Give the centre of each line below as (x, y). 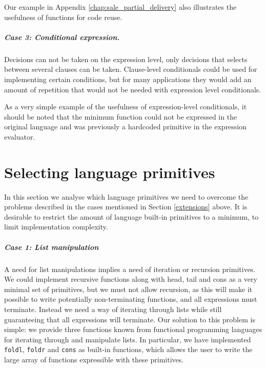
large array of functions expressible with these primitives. (94, 359)
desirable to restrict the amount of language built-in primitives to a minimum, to (131, 216)
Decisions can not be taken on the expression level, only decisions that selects (126, 59)
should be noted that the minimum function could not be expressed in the (121, 116)
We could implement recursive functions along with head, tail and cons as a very (131, 279)
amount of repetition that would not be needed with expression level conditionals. (133, 89)
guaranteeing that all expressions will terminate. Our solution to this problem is (130, 319)
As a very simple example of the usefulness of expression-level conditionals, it (126, 106)
